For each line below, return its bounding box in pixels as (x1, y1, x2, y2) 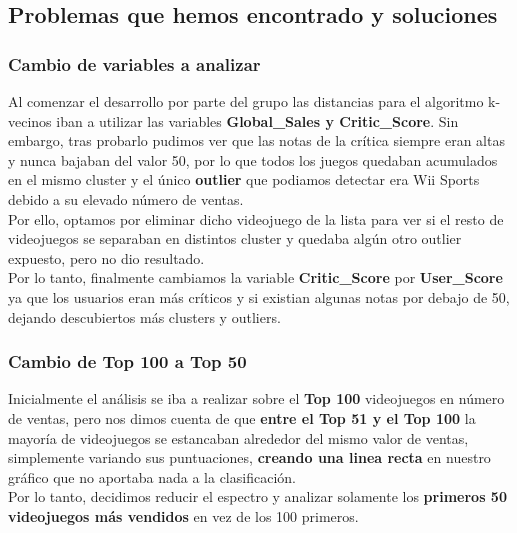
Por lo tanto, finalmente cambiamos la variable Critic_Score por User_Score (8, 267, 503, 288)
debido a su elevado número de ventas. (8, 188, 244, 209)
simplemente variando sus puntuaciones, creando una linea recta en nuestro (8, 447, 491, 468)
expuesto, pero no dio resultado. (8, 247, 205, 268)
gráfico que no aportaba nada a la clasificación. (8, 466, 296, 487)
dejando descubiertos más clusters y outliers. (8, 306, 281, 327)
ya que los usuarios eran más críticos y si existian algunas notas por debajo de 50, (8, 286, 510, 307)
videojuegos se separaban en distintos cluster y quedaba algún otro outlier (8, 228, 462, 249)
